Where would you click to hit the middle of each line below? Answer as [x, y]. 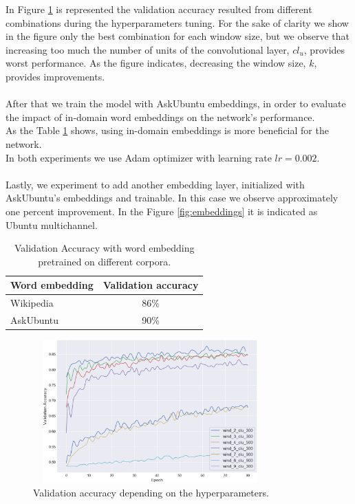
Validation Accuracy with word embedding [104, 248]
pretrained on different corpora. [105, 261]
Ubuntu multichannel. [52, 224]
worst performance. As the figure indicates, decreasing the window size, [156, 63]
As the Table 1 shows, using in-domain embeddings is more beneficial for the [167, 130]
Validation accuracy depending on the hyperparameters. [151, 492]
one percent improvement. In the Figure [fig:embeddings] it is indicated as [162, 211]
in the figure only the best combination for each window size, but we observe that [178, 36]
